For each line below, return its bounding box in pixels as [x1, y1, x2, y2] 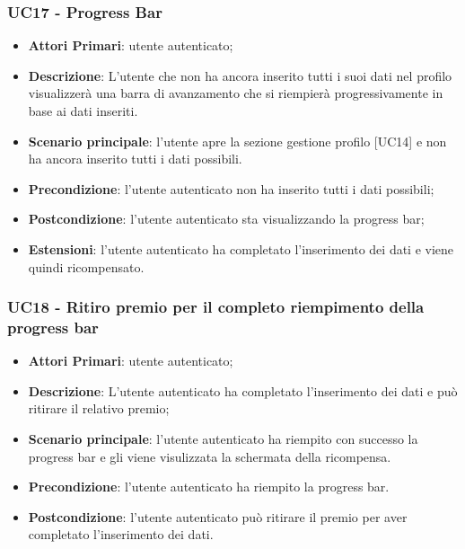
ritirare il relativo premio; [28, 399, 170, 418]
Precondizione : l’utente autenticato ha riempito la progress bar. [28, 477, 390, 496]
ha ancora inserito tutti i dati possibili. [28, 149, 242, 168]
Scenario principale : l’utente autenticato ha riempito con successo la [28, 429, 418, 448]
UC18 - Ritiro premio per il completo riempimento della [7, 296, 425, 318]
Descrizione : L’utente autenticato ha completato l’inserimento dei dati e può [28, 381, 458, 400]
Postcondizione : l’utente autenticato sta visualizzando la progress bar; [28, 209, 425, 228]
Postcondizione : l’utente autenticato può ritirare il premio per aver [28, 507, 408, 526]
